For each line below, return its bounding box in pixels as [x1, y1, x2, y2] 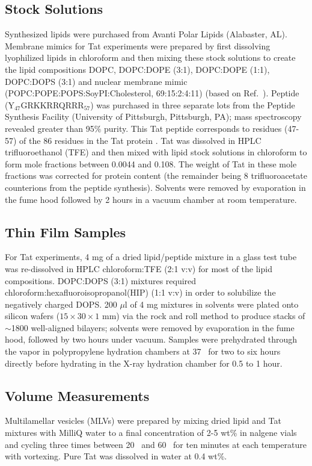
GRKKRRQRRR [20, 98, 84, 111]
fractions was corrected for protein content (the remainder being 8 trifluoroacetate [5, 169, 307, 182]
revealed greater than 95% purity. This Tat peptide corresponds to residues [5, 122, 282, 134]
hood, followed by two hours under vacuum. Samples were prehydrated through [5, 333, 298, 346]
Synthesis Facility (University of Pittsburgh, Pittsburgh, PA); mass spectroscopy [5, 110, 302, 123]
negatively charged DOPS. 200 [5, 297, 117, 310]
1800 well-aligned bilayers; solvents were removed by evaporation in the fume [11, 321, 295, 334]
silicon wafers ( [5, 309, 60, 322]
